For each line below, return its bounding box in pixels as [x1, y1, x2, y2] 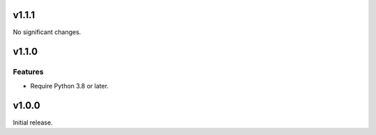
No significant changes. [13, 28, 81, 36]
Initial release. [13, 118, 53, 127]
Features [13, 67, 44, 77]
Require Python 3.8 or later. [30, 81, 109, 90]
